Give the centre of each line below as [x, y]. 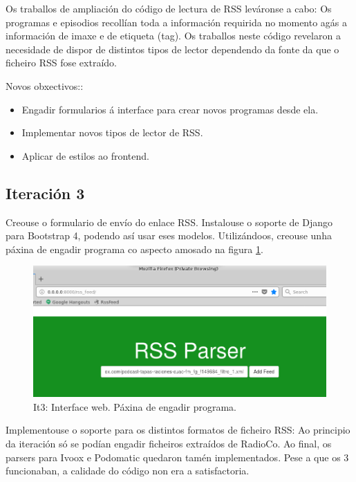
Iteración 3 [45, 193]
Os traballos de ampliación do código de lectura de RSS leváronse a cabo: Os [169, 8]
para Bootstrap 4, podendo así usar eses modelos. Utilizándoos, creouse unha [169, 235]
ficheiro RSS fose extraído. [61, 63]
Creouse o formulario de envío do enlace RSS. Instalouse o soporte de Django [169, 222]
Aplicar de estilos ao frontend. [85, 155]
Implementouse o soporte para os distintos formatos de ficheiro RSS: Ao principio [178, 430]
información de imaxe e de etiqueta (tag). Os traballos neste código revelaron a [173, 36]
